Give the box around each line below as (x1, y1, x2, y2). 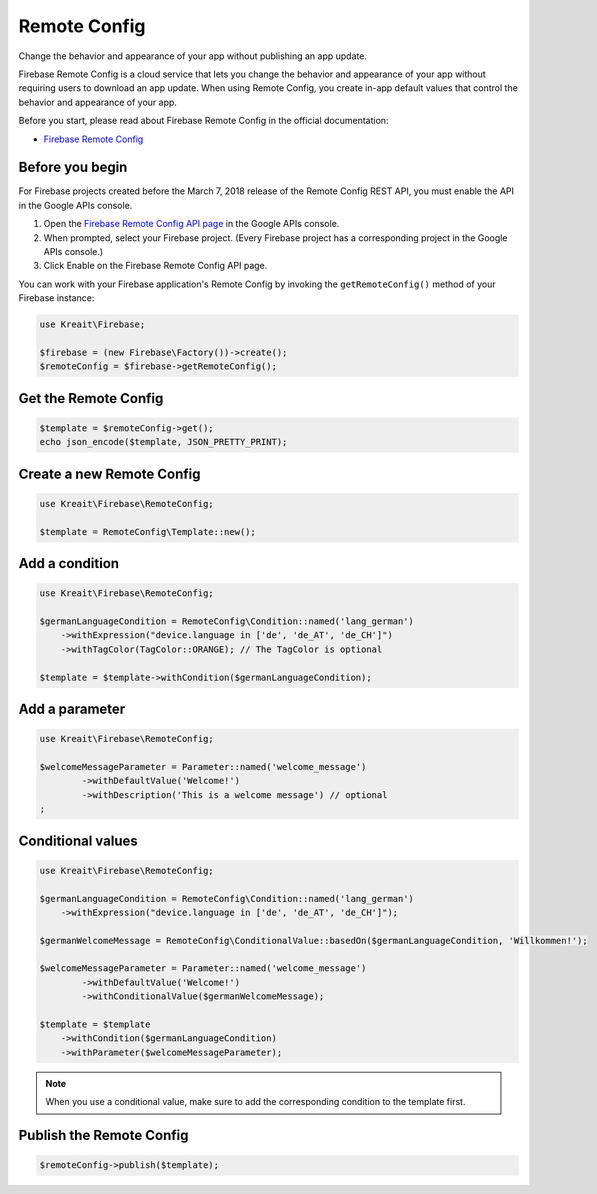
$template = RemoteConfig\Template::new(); (39, 526, 257, 537)
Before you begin (18, 159, 128, 176)
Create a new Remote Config (18, 465, 201, 482)
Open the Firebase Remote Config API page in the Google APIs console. (43, 218, 340, 230)
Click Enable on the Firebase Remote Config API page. (43, 260, 268, 272)
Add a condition (18, 555, 120, 572)
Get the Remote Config (18, 390, 164, 407)
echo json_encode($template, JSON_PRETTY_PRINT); (39, 436, 288, 448)
